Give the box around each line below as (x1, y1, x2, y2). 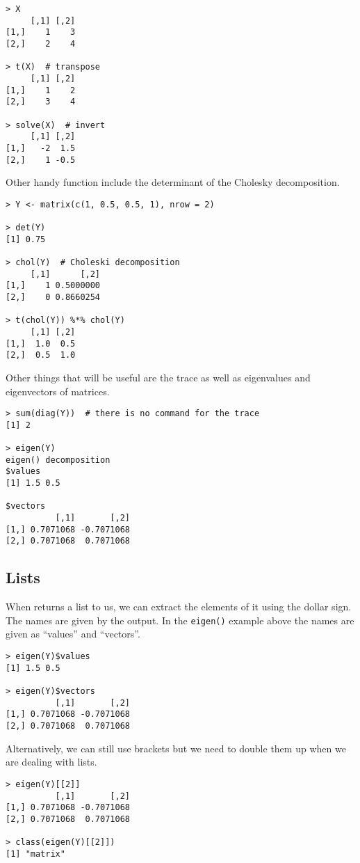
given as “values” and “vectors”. (6, 626, 140, 641)
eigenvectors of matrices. (6, 383, 110, 398)
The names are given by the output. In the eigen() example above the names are (6, 612, 354, 627)
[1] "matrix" (6, 848, 65, 859)
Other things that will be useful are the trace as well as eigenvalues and (6, 370, 311, 384)
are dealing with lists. (6, 754, 97, 769)
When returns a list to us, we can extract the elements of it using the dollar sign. (6, 599, 352, 614)
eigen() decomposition (6, 454, 111, 465)
